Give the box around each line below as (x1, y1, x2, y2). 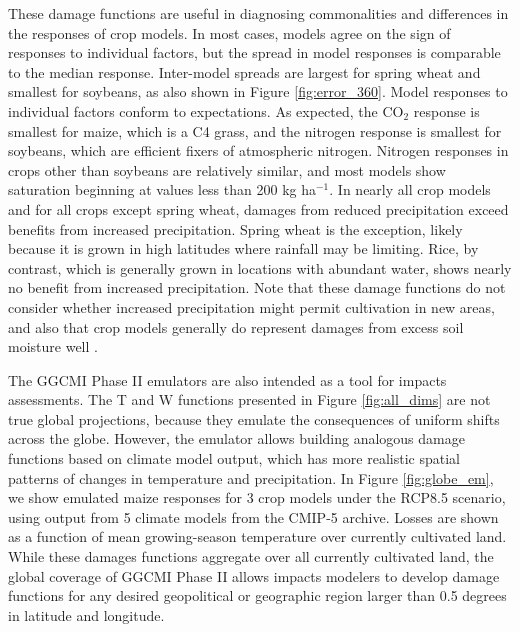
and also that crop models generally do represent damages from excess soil (8, 316, 464, 337)
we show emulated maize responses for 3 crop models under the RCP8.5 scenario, (8, 487, 506, 508)
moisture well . (8, 336, 98, 357)
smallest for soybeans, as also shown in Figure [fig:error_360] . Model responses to (8, 81, 508, 102)
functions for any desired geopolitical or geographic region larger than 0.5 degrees (8, 585, 507, 606)
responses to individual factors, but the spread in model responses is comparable (8, 42, 501, 63)
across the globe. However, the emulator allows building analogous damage (8, 428, 465, 449)
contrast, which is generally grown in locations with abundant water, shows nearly (8, 257, 512, 278)
